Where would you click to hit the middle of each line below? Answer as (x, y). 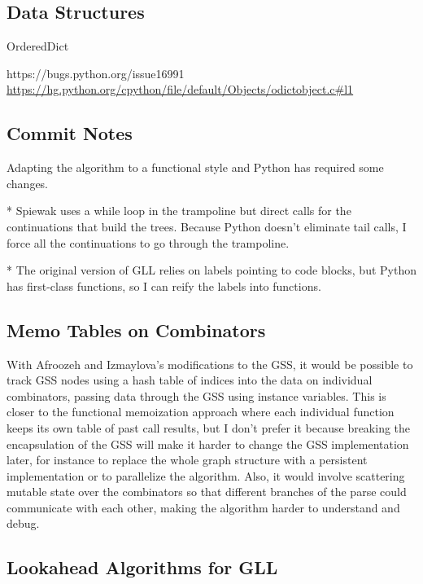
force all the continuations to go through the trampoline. (148, 242)
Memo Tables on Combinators (136, 329)
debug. (23, 523)
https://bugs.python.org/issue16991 (96, 73)
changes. (28, 183)
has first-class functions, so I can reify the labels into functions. (164, 285)
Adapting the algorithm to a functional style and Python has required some (195, 167)
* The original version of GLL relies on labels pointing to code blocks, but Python (211, 270)
